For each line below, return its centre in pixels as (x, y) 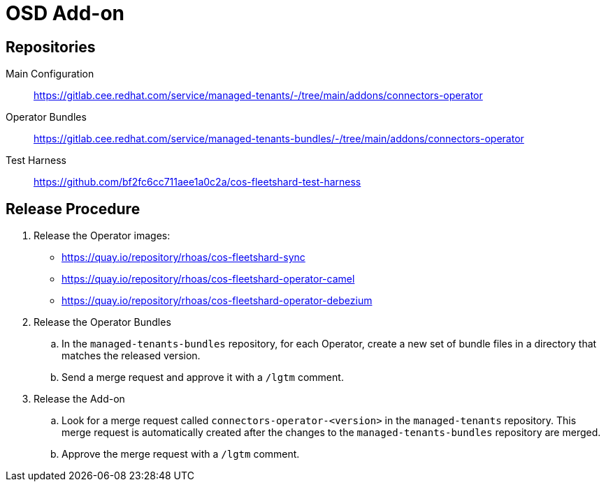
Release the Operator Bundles (102, 322)
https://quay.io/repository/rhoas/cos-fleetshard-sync (183, 257)
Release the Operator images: (102, 236)
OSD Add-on (65, 13)
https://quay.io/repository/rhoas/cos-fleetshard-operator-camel (208, 279)
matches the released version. (131, 356)
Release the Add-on (79, 399)
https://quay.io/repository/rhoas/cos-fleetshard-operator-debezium (217, 301)
